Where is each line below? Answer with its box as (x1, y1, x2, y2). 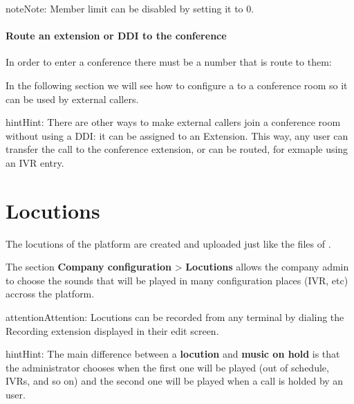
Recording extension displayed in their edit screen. (6, 323, 219, 338)
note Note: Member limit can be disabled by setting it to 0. (6, 1, 254, 15)
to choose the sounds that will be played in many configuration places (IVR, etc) (6, 273, 348, 287)
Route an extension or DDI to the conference (6, 28, 227, 43)
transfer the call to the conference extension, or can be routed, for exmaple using (6, 142, 348, 156)
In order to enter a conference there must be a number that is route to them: (6, 55, 332, 69)
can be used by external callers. (6, 91, 139, 106)
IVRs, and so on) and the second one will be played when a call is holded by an (6, 374, 344, 388)
